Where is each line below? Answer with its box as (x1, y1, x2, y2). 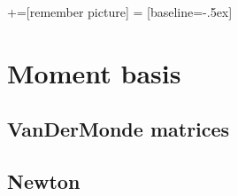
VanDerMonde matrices (7, 115, 230, 143)
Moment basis (7, 54, 181, 90)
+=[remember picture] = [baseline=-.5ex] (7, 3, 233, 20)
